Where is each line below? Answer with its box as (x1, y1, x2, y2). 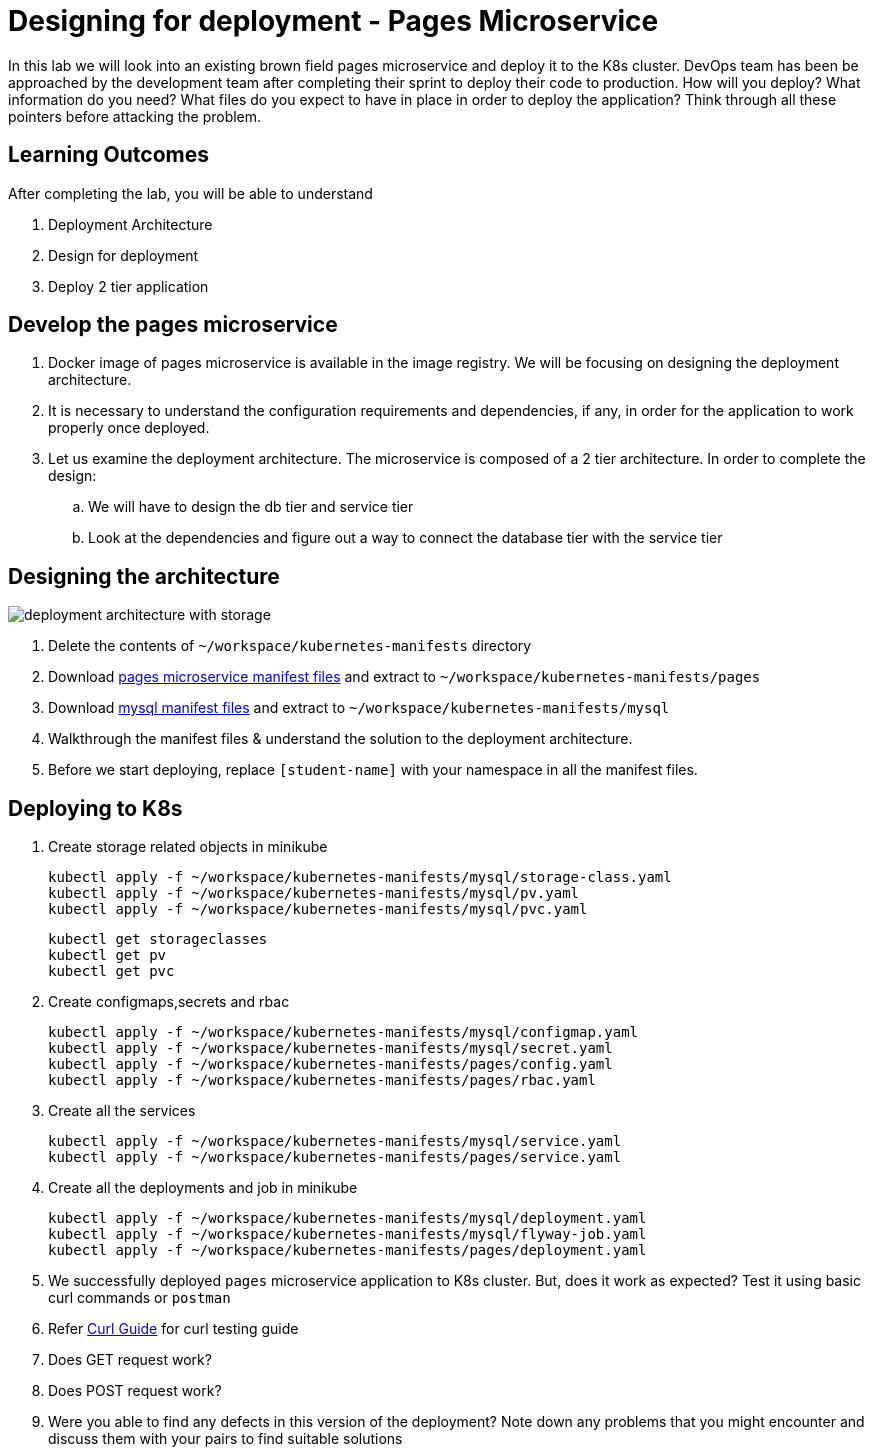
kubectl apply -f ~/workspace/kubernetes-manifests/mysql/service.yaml (48, 1133, 622, 1150)
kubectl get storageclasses (48, 931, 268, 948)
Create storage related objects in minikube (48, 838, 328, 856)
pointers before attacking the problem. (8, 107, 262, 125)
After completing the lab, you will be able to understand (8, 184, 373, 202)
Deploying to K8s (8, 795, 183, 821)
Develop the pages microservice (8, 312, 338, 338)
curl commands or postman (48, 1289, 231, 1307)
